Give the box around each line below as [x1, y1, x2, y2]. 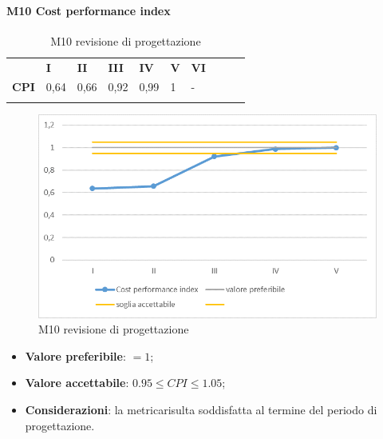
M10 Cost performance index [6, 2, 171, 18]
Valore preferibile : [25, 347, 126, 364]
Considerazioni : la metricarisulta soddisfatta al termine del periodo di [25, 401, 377, 418]
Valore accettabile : [25, 374, 129, 391]
